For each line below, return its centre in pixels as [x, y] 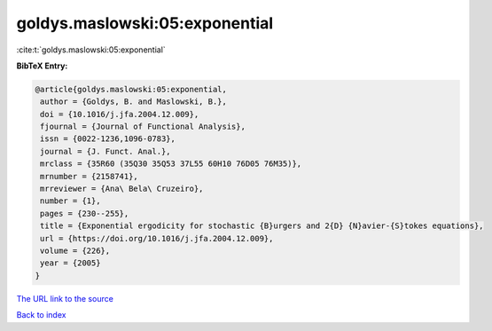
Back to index [41, 315]
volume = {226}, [75, 251]
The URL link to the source [65, 298]
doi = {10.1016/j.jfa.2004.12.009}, [120, 114]
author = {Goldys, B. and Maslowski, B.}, [134, 102]
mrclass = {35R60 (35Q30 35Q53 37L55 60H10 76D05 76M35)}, [171, 164]
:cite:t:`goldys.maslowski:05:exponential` [91, 50]
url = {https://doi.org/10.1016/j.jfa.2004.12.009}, [157, 238]
